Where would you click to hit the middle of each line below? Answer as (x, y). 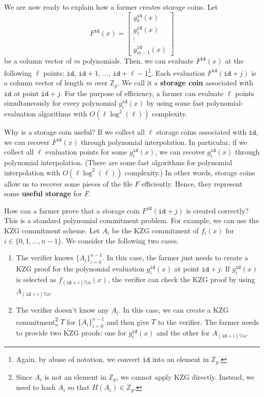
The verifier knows (45, 257)
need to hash (36, 387)
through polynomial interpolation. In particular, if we (164, 142)
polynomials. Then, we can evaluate (138, 61)
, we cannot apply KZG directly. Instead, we (185, 376)
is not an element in (75, 376)
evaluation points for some (86, 152)
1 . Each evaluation (176, 72)
